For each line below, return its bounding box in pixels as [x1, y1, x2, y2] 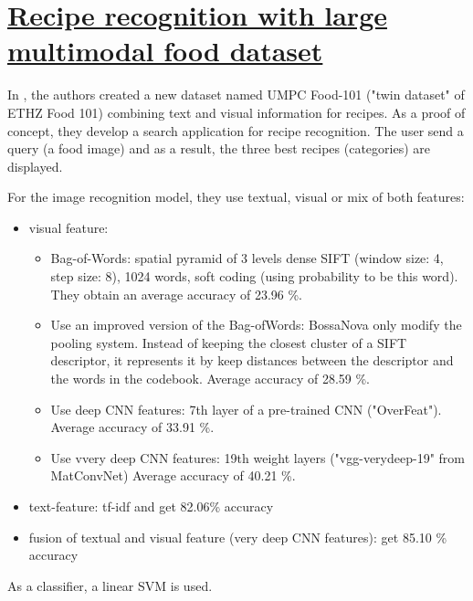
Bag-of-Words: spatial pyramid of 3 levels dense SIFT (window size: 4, [50, 248, 444, 268]
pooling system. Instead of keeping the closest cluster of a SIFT [50, 332, 407, 352]
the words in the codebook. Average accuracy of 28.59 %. [50, 369, 370, 388]
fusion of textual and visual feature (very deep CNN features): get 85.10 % [28, 527, 447, 546]
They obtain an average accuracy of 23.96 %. [50, 284, 302, 303]
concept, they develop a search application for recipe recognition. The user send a [7, 121, 464, 140]
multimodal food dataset [7, 32, 323, 69]
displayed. [7, 156, 63, 175]
